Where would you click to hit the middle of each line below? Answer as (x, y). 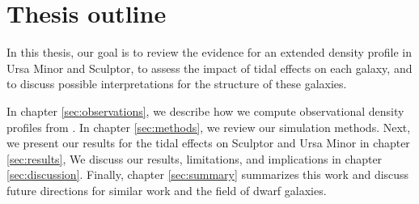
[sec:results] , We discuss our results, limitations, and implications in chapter (195, 158)
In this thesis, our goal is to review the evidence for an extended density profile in (209, 52)
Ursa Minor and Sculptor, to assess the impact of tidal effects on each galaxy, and (209, 68)
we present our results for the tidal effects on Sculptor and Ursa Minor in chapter (208, 143)
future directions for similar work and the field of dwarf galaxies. (167, 190)
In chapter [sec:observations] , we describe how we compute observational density (205, 110)
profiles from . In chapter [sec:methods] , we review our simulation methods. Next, (209, 127)
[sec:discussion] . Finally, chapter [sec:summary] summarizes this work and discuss (208, 174)
